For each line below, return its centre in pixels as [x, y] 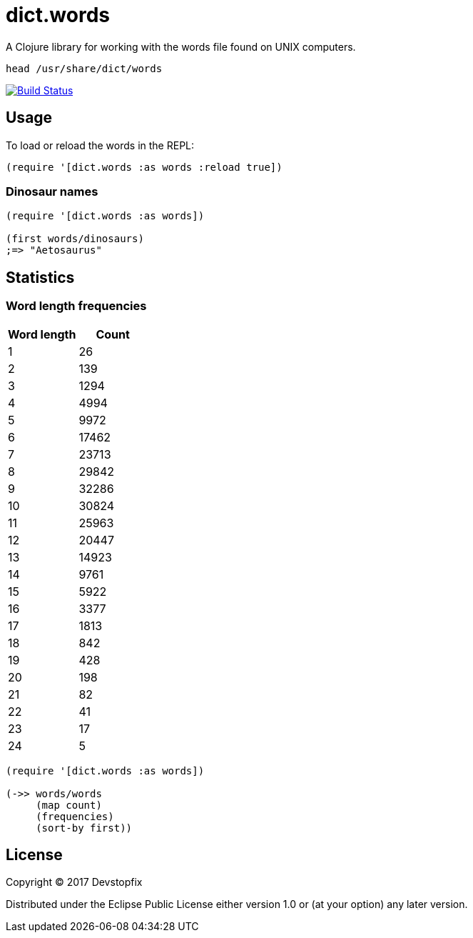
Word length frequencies [76, 306]
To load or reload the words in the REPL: [100, 145]
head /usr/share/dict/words [84, 68]
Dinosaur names [52, 191]
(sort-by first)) [84, 828]
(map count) [69, 805]
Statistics [40, 277]
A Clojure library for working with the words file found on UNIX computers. [181, 46]
